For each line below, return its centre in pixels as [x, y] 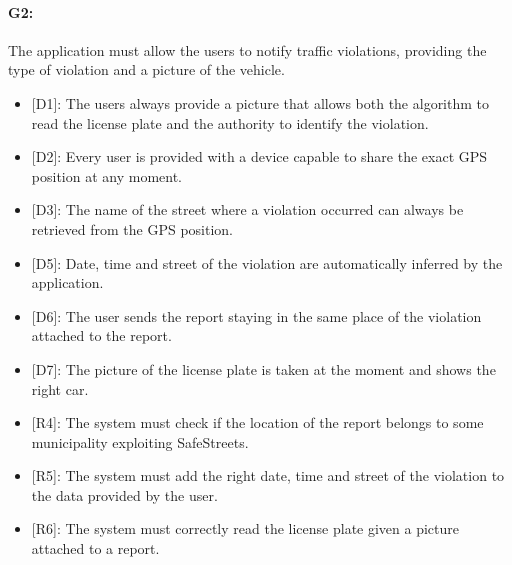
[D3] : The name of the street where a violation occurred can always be [247, 209]
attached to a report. [95, 548]
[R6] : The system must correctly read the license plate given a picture [245, 528]
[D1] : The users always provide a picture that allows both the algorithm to [260, 102]
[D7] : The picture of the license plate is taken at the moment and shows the [263, 368]
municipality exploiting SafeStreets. [140, 441]
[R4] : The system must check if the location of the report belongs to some [257, 422]
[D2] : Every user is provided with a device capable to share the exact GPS [259, 156]
